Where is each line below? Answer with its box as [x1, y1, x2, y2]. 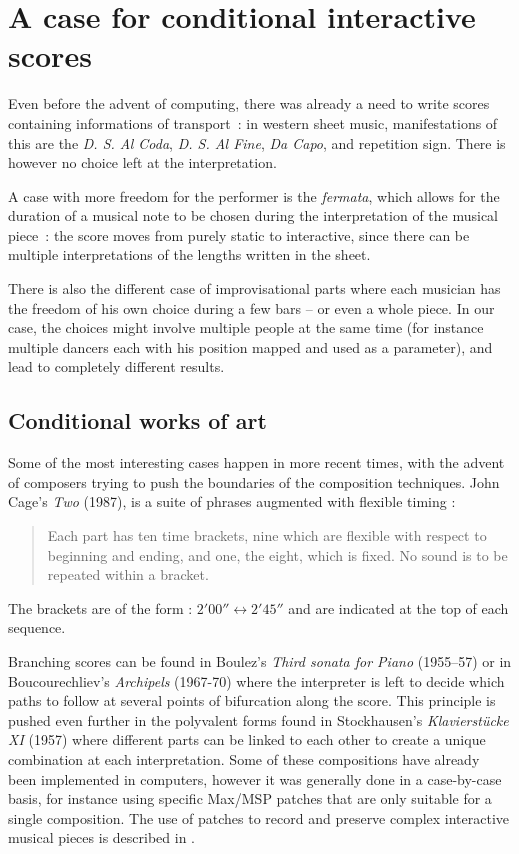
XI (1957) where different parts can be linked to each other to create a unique [8, 729, 486, 750]
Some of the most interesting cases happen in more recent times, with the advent [8, 452, 505, 473]
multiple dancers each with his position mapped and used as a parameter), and [8, 336, 493, 357]
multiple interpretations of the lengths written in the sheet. [8, 244, 371, 265]
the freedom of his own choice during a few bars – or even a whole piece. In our [8, 297, 495, 318]
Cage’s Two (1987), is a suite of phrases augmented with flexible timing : [8, 491, 456, 512]
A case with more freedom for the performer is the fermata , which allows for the [8, 185, 500, 206]
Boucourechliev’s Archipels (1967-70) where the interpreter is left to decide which [8, 670, 505, 691]
